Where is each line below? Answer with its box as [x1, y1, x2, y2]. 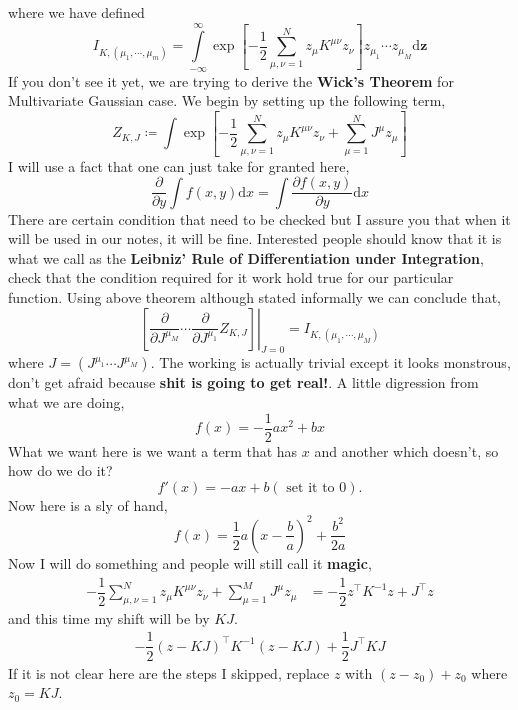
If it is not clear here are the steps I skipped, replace [8, 662, 330, 683]
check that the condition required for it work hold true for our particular [8, 267, 454, 288]
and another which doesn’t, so [314, 440, 499, 461]
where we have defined [8, 2, 145, 22]
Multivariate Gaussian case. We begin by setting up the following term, [8, 90, 446, 111]
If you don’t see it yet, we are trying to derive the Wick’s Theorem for [8, 70, 454, 91]
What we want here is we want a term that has [8, 440, 298, 461]
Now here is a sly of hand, [8, 494, 168, 515]
